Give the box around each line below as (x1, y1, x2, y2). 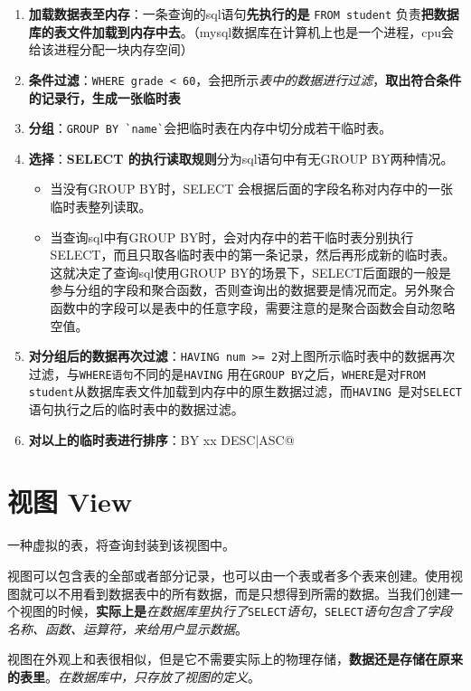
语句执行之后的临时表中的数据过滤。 (28, 400, 244, 419)
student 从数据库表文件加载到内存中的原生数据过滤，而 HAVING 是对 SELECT (28, 382, 462, 401)
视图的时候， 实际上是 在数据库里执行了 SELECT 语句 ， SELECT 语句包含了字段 (19, 601, 452, 620)
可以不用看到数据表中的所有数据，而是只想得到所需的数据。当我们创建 (32, 583, 450, 602)
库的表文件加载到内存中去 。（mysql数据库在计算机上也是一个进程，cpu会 (28, 22, 455, 41)
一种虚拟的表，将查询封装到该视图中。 (7, 535, 235, 554)
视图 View (7, 483, 133, 520)
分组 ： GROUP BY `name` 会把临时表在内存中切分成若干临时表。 (28, 118, 392, 137)
